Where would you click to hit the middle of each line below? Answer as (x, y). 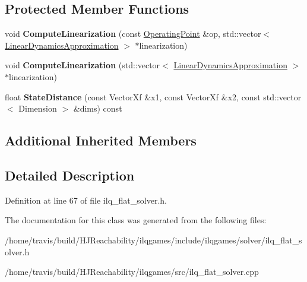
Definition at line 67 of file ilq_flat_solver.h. (86, 200)
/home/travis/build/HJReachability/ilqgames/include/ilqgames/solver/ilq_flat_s (153, 240)
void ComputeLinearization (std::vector (83, 65)
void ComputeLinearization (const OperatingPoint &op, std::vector (133, 34)
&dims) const (98, 108)
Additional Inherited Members (101, 140)
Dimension (38, 108)
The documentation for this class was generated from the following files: (136, 220)
